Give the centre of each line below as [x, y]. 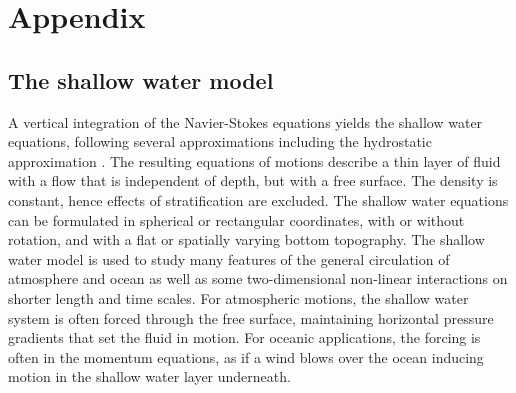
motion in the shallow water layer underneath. [149, 376]
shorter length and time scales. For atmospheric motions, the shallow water [238, 297]
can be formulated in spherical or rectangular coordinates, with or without [236, 219]
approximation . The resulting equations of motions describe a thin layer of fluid [254, 160]
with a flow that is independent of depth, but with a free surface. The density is [253, 180]
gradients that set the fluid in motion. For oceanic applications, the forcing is [244, 337]
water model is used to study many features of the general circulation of [229, 258]
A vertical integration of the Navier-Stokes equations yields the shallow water [245, 121]
